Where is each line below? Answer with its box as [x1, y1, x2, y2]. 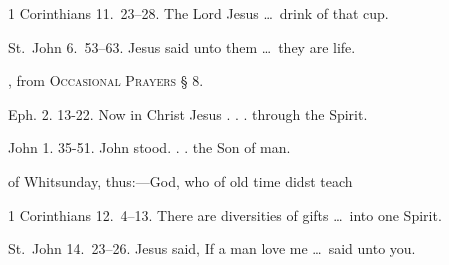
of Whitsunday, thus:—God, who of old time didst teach [8, 170, 353, 191]
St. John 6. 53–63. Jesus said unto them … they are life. [8, 36, 356, 57]
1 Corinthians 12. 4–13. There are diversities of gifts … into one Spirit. [8, 204, 442, 225]
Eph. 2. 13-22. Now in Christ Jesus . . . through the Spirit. [8, 103, 368, 124]
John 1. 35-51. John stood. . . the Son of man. [8, 137, 291, 158]
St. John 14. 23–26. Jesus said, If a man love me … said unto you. [8, 238, 416, 259]
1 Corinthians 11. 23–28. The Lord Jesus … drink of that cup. [8, 3, 389, 23]
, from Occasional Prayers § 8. [8, 70, 204, 91]
